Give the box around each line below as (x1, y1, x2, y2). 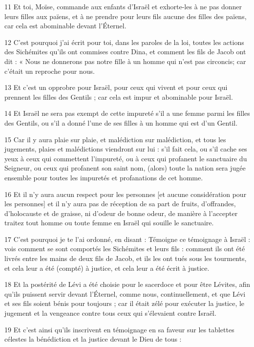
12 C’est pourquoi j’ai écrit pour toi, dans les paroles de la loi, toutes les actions (4, 37, 244, 47)
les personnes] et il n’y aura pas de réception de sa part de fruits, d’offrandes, (4, 198, 236, 209)
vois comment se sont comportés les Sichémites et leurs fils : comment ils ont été (4, 243, 245, 254)
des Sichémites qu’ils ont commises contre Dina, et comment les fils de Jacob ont (4, 46, 246, 57)
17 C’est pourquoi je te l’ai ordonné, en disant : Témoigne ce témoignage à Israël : (4, 234, 251, 244)
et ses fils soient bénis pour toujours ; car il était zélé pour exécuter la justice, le (4, 298, 245, 308)
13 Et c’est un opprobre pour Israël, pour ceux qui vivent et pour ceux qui (4, 82, 228, 92)
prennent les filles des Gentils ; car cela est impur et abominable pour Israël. (4, 91, 233, 102)
